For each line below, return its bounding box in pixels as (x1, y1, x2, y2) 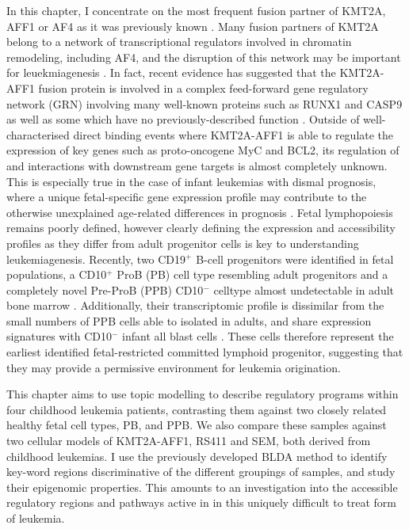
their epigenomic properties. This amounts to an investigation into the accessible (6, 478, 398, 495)
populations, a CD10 (6, 266, 107, 283)
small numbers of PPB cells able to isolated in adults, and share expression (6, 312, 372, 329)
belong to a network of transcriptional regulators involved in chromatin (6, 33, 352, 50)
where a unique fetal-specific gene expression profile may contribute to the (6, 188, 367, 205)
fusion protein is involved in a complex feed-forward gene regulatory (38, 79, 369, 96)
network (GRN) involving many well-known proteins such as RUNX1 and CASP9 (6, 95, 403, 112)
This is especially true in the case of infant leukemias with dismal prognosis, (6, 173, 377, 189)
